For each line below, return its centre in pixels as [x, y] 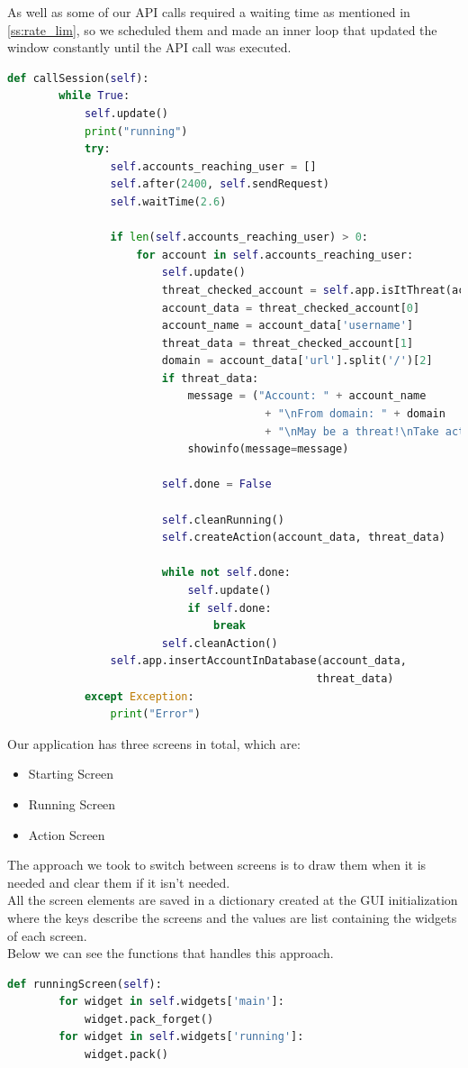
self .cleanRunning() [223, 520]
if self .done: [229, 608]
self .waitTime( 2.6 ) [168, 201]
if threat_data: [210, 378]
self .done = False [216, 484]
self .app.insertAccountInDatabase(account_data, [258, 661]
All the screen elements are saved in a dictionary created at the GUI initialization [233, 900]
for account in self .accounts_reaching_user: [275, 255]
